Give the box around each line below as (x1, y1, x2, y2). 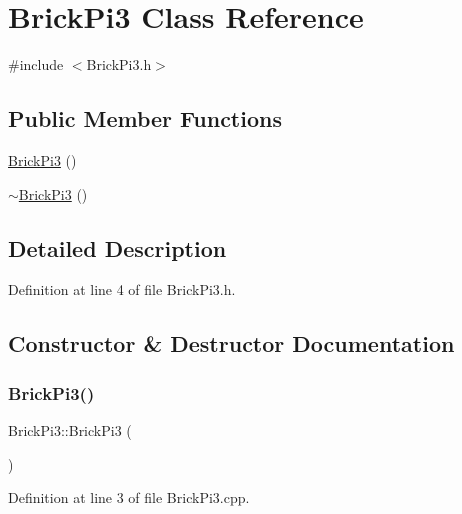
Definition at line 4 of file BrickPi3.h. (8, 279, 236, 300)
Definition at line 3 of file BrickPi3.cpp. (8, 487, 250, 508)
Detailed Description (8, 232, 227, 263)
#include (8, 54, 64, 75)
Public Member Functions (8, 103, 282, 134)
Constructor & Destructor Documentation (8, 328, 455, 359)
